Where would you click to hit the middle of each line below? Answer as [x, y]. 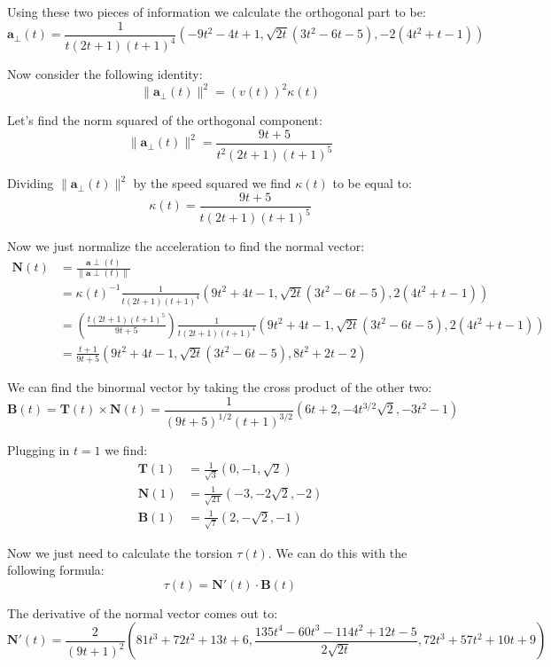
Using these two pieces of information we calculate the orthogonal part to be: [217, 12]
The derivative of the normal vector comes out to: [143, 612]
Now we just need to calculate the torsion [120, 552]
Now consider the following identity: [105, 74]
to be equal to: [372, 183]
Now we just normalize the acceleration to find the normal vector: [186, 246]
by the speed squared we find [212, 183]
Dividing [31, 183]
